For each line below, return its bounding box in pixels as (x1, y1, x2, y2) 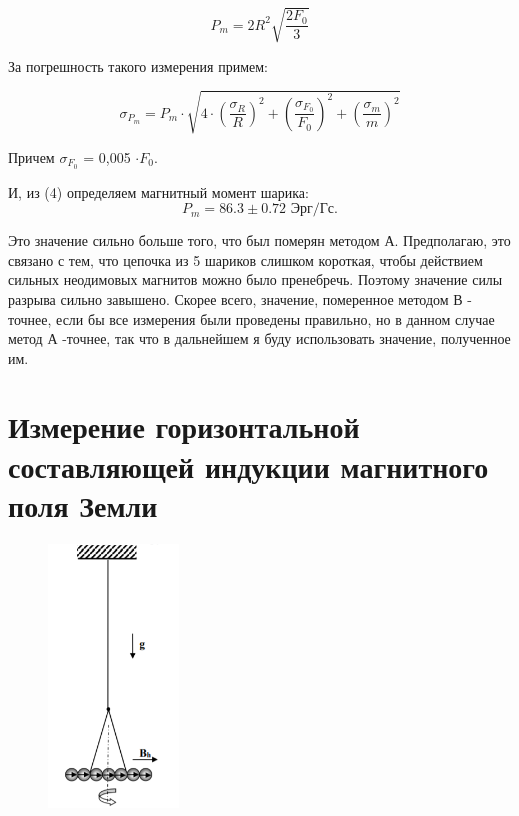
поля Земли (8, 484, 158, 525)
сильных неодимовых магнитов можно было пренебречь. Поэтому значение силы (8, 269, 503, 290)
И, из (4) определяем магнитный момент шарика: (8, 181, 309, 202)
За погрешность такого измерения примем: (8, 55, 268, 76)
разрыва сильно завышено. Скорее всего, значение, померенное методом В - (8, 288, 472, 309)
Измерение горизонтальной (8, 406, 360, 447)
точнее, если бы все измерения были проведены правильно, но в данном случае (8, 308, 495, 329)
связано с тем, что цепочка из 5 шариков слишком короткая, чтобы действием (8, 249, 483, 270)
